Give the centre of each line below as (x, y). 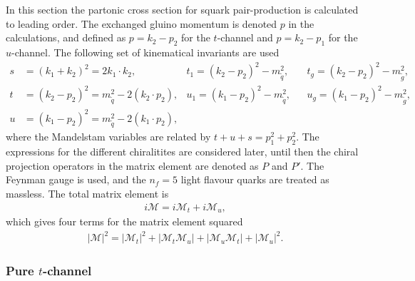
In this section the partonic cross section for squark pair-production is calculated (182, 9)
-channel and (245, 37)
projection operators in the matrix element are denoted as (132, 165)
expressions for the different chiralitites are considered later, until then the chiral (182, 152)
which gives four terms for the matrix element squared (124, 221)
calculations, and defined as (66, 37)
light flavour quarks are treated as (255, 179)
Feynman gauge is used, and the (76, 179)
